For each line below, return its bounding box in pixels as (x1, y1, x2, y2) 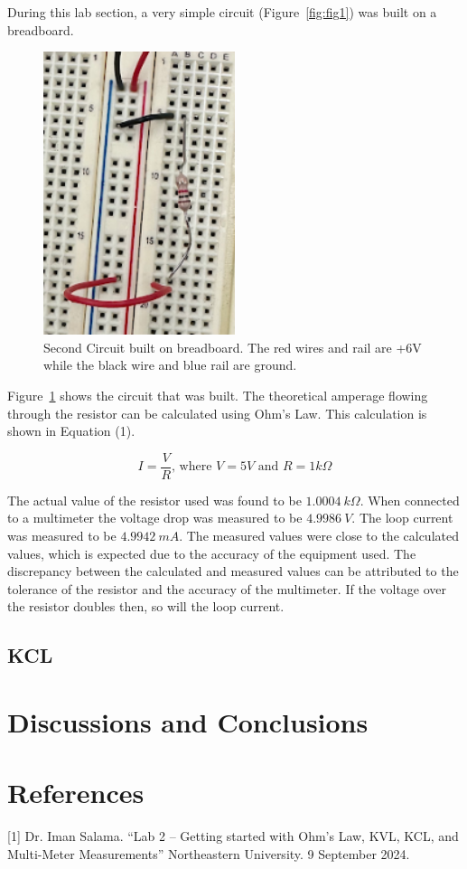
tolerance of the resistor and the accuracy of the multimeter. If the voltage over (7, 579, 447, 598)
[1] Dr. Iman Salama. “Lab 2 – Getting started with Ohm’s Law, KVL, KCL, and (7, 826, 459, 845)
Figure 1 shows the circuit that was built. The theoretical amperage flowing (7, 385, 428, 404)
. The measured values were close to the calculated (179, 525, 459, 544)
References (7, 774, 145, 811)
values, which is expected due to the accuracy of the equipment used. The (7, 543, 416, 562)
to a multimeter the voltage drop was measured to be (7, 508, 303, 527)
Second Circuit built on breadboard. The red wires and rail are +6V (43, 337, 422, 356)
